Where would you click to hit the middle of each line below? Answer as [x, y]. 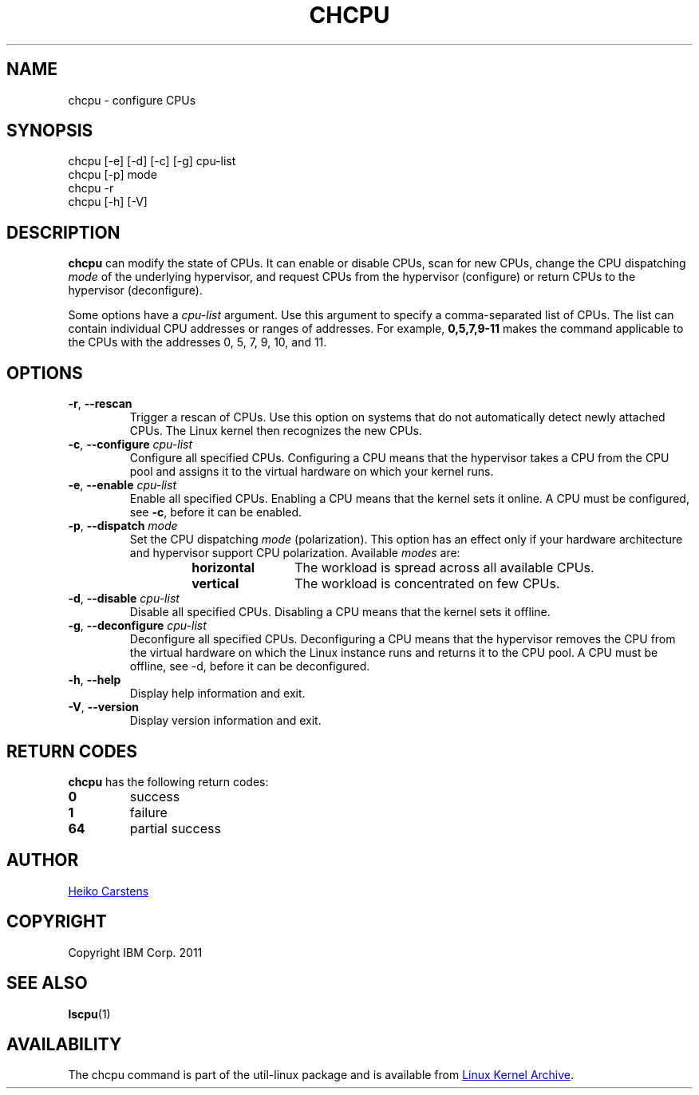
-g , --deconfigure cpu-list [137, 626]
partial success [175, 828]
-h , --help [95, 680]
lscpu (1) [89, 1014]
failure [148, 812]
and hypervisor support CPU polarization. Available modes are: [295, 553]
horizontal [223, 568]
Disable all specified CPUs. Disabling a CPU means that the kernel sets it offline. [340, 612]
